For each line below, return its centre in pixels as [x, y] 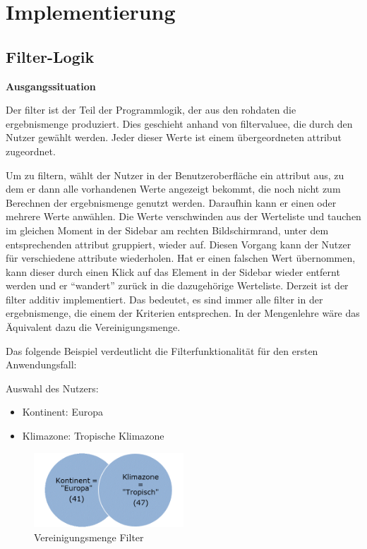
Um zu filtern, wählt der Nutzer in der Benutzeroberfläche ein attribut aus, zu [175, 175]
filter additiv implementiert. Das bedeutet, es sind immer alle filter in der [164, 299]
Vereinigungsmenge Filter [89, 537]
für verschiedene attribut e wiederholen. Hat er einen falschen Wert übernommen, [181, 258]
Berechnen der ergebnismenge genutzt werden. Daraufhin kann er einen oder [171, 202]
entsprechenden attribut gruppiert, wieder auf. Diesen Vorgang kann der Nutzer [179, 244]
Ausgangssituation [51, 86]
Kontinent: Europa [63, 412]
